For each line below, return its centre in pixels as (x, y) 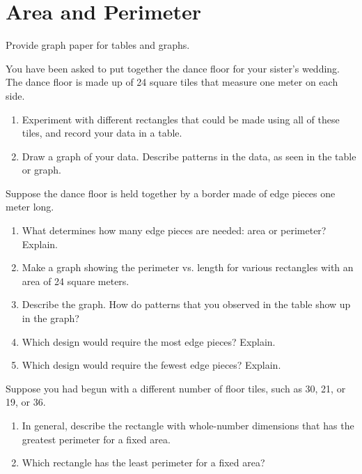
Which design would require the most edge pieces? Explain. (149, 341)
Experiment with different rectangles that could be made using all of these (181, 119)
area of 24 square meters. (76, 281)
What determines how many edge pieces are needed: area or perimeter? (174, 230)
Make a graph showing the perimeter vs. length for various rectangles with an (188, 267)
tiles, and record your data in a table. (102, 133)
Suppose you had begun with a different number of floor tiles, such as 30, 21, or (176, 388)
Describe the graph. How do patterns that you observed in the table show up (186, 304)
